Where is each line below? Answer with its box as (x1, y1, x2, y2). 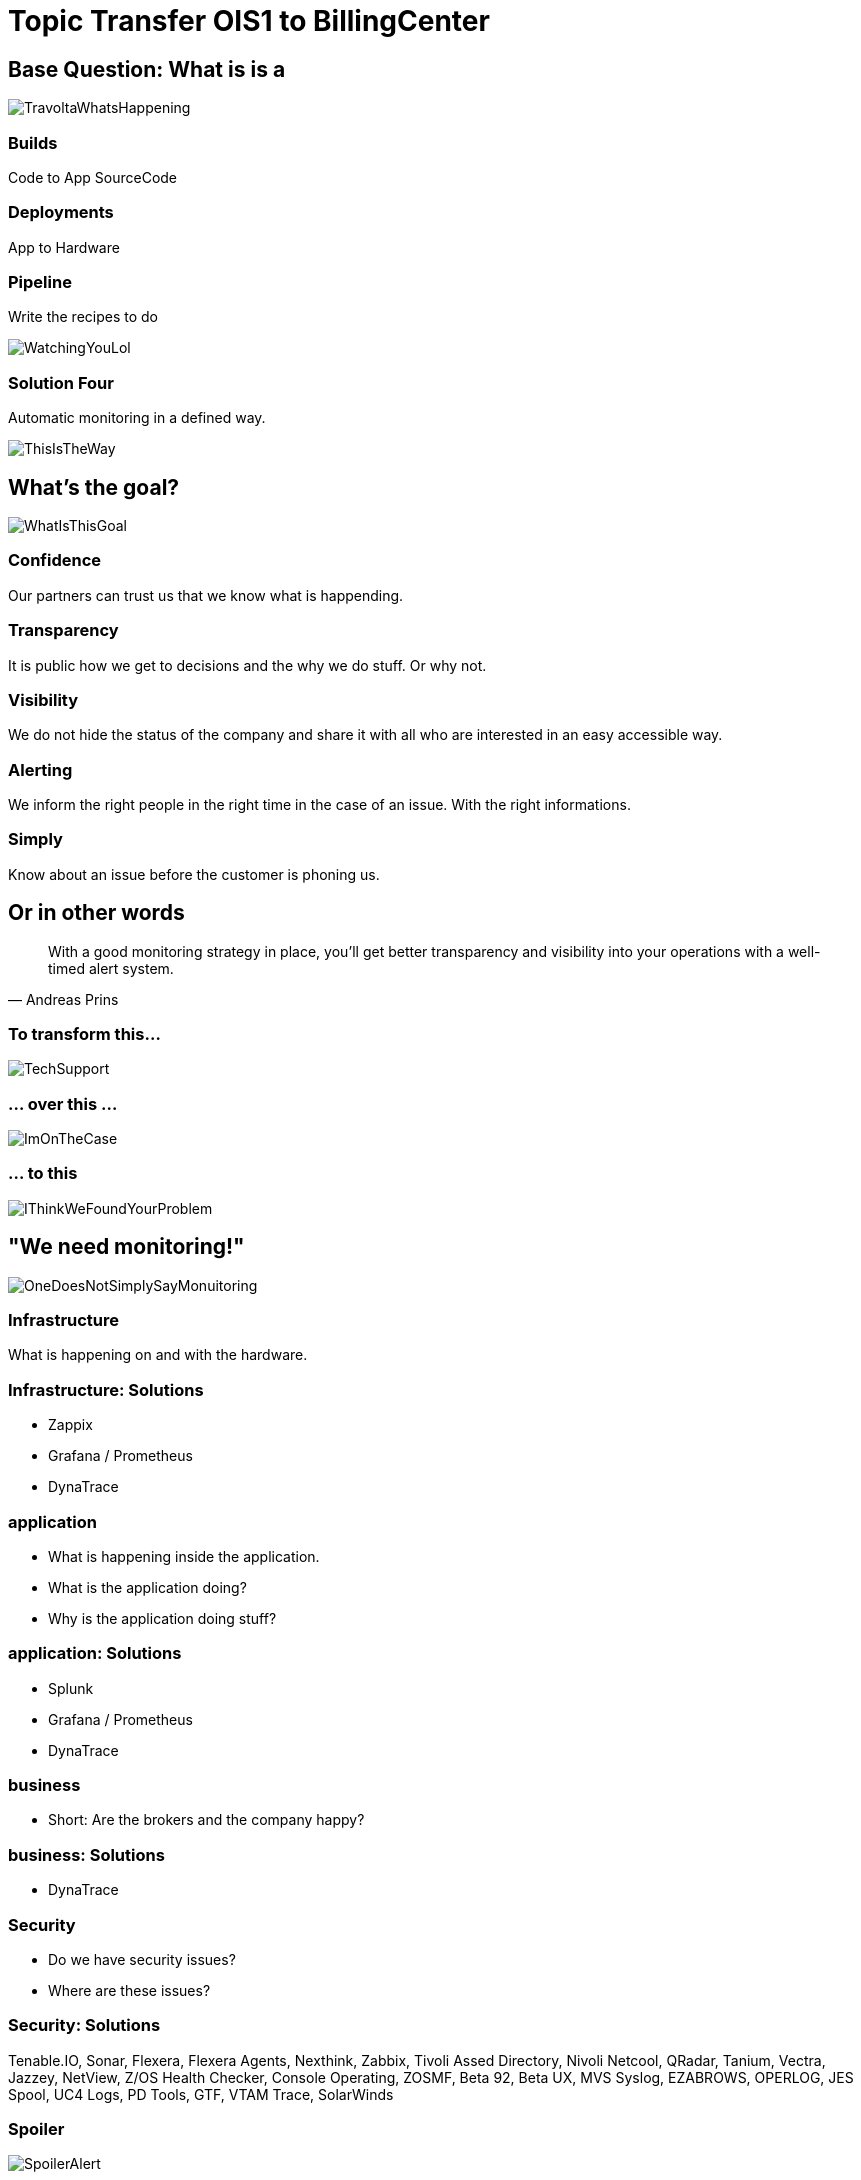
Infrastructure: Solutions (8, 1379, 204, 1400)
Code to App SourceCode (8, 168, 178, 186)
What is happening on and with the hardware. (8, 1346, 308, 1364)
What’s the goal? (8, 474, 180, 500)
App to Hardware (8, 238, 120, 256)
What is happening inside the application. (48, 1547, 320, 1565)
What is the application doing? (48, 1578, 247, 1596)
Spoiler (8, 2119, 65, 2140)
